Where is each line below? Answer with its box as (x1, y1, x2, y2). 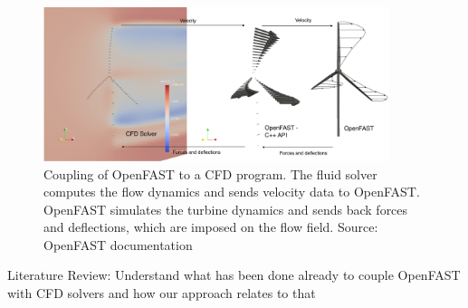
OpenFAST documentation (43, 235, 193, 254)
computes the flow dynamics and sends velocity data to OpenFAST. (43, 182, 420, 201)
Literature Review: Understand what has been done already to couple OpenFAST (7, 265, 461, 284)
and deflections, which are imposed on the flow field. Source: (43, 217, 378, 236)
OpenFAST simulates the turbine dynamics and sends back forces (43, 199, 408, 218)
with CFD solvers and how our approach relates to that (7, 284, 316, 303)
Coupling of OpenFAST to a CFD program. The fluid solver (43, 164, 377, 183)
